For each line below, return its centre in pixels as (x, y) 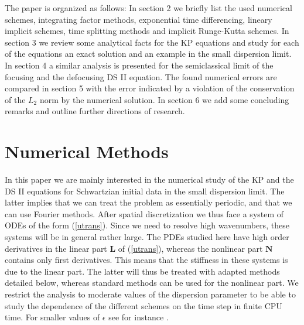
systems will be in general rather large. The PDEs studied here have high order (147, 237)
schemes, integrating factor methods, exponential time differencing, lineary (139, 19)
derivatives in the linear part (56, 248)
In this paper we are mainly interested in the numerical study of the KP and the (149, 179)
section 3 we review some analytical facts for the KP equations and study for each (152, 42)
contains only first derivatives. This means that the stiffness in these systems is (146, 260)
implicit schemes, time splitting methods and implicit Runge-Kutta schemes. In (147, 31)
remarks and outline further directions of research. (95, 111)
